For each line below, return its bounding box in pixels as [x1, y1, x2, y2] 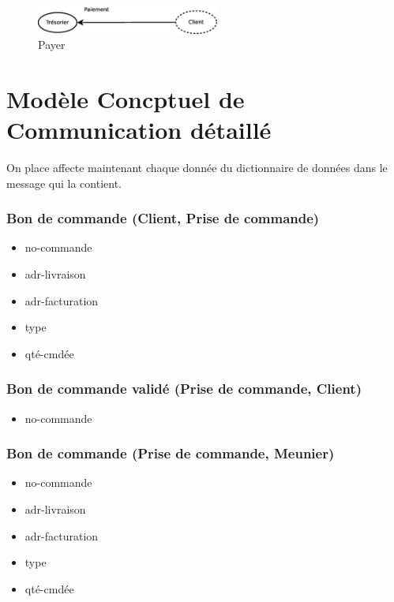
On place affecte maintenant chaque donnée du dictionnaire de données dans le [6, 159, 388, 176]
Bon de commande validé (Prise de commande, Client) [6, 379, 362, 398]
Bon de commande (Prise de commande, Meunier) [6, 443, 335, 463]
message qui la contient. [6, 174, 122, 191]
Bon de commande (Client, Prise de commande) [6, 208, 320, 228]
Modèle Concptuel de [6, 82, 245, 114]
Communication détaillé [6, 114, 272, 146]
